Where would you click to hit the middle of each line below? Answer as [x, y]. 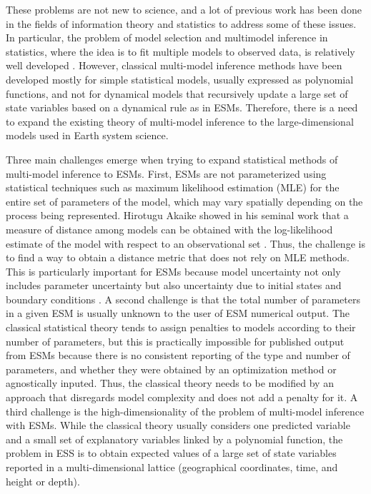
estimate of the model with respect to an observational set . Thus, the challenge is [185, 243]
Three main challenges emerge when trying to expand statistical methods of [172, 159]
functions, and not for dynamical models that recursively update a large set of [177, 93]
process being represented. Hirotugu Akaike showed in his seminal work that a [177, 215]
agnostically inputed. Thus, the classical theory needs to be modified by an [170, 383]
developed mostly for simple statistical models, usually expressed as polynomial [180, 79]
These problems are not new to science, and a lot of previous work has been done [184, 9]
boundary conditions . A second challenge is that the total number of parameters [183, 299]
